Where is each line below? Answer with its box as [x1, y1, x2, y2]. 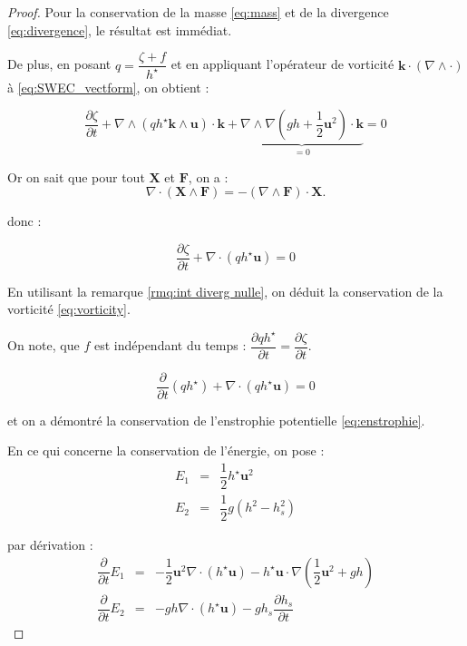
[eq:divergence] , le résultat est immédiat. [7, 20, 232, 39]
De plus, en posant [7, 54, 112, 73]
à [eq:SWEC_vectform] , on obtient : [7, 77, 209, 96]
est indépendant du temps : [93, 336, 247, 355]
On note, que [7, 336, 80, 355]
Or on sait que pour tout [7, 167, 145, 186]
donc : [7, 211, 42, 230]
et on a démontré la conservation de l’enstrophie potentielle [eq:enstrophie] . [7, 410, 425, 429]
